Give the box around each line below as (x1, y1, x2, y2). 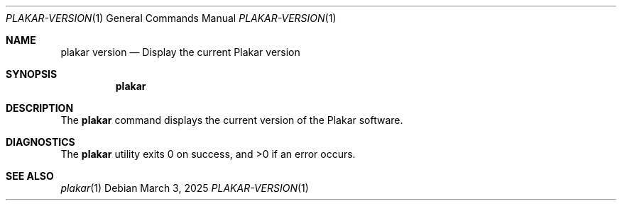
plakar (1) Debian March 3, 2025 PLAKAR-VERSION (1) (60, 182, 309, 194)
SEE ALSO (6, 170, 54, 182)
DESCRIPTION (6, 102, 74, 114)
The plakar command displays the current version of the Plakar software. (60, 114, 403, 126)
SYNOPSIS (6, 68, 58, 80)
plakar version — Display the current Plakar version (60, 46, 300, 58)
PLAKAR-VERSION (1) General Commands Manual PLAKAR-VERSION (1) (6, 12, 337, 24)
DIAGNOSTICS (6, 136, 75, 148)
